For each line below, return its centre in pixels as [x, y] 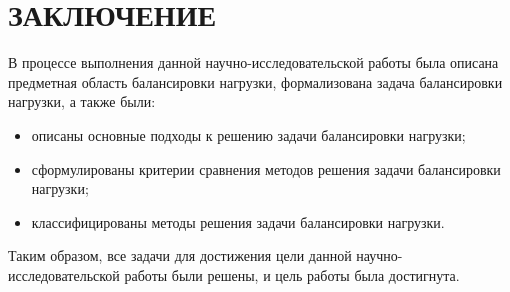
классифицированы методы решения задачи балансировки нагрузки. [238, 221]
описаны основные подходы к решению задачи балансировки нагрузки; [248, 134]
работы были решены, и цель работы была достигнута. [292, 274]
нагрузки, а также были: [82, 101]
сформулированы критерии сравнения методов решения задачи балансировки [266, 168]
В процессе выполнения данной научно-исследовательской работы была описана [253, 62]
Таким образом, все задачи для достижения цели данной [180, 255]
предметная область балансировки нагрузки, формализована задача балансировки [255, 81]
